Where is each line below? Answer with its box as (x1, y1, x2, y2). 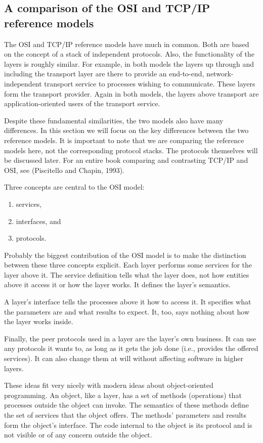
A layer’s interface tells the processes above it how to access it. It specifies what (4, 296, 251, 307)
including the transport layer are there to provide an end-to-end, (4, 68, 204, 79)
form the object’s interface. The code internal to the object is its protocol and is (4, 419, 252, 430)
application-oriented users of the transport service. (4, 98, 160, 109)
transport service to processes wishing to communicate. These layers (44, 78, 255, 88)
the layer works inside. (4, 316, 73, 327)
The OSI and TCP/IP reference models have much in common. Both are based (4, 38, 249, 49)
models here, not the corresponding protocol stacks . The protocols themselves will (4, 145, 258, 155)
